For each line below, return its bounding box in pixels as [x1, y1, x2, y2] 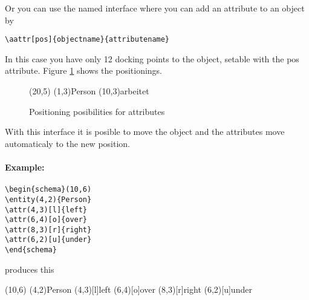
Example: [5, 161, 45, 173]
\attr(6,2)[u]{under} [5, 235, 92, 244]
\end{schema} [5, 246, 57, 255]
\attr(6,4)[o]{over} [5, 215, 88, 224]
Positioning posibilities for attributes [29, 105, 165, 117]
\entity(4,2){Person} [5, 195, 92, 204]
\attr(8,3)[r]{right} [5, 225, 92, 234]
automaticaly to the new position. [5, 137, 130, 149]
